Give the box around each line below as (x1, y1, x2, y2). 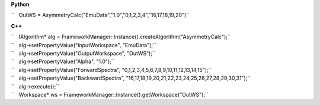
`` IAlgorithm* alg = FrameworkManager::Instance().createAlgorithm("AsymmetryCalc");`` (11, 33, 231, 41)
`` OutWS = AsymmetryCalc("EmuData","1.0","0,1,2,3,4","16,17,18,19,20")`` (11, 12, 190, 19)
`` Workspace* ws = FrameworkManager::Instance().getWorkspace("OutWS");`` (11, 91, 209, 98)
